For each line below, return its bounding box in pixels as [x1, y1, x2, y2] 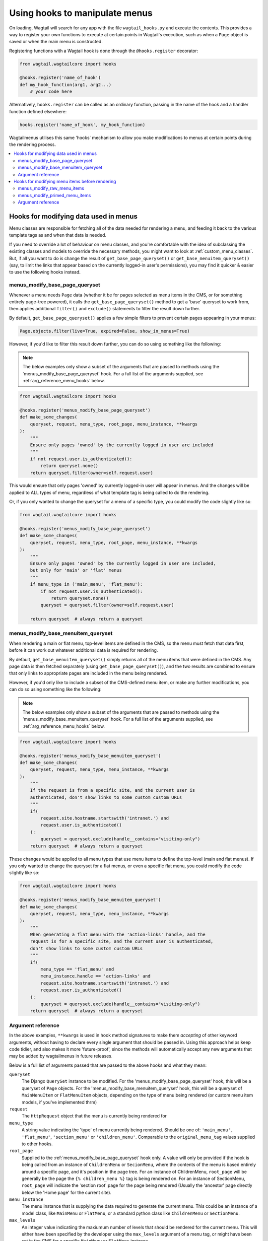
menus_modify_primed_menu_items [18, 192, 91, 198]
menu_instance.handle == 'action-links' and [40, 973, 151, 979]
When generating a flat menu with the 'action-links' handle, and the [30, 932, 206, 938]
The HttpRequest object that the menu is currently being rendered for [21, 1113, 167, 1119]
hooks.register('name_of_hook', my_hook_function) [19, 122, 146, 128]
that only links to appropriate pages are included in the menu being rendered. [9, 670, 167, 676]
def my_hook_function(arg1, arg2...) [19, 82, 112, 87]
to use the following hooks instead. [9, 269, 81, 275]
